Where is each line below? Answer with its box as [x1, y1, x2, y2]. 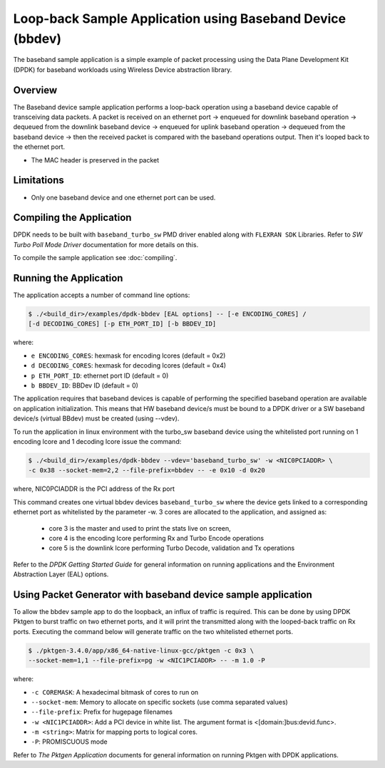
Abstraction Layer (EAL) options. [13, 570, 109, 578]
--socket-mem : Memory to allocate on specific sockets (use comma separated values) [31, 697, 288, 706]
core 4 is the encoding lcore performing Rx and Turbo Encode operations [48, 534, 264, 542]
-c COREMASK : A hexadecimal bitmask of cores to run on [31, 687, 199, 696]
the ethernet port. [13, 142, 66, 151]
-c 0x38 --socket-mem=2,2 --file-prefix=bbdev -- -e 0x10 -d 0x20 [28, 467, 265, 474]
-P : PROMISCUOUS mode [31, 737, 108, 746]
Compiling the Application [13, 212, 132, 224]
